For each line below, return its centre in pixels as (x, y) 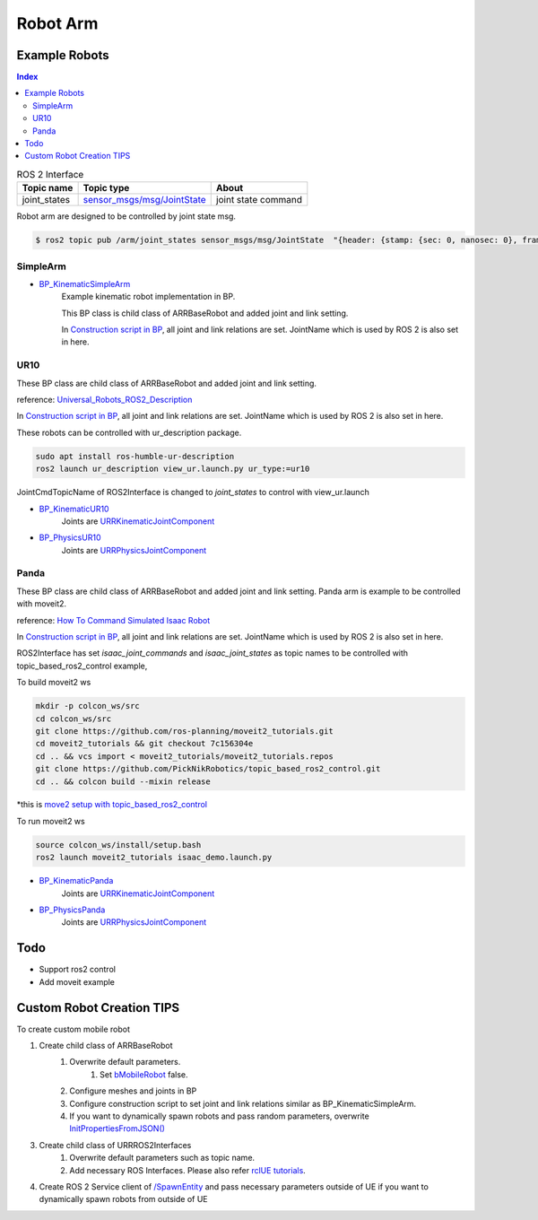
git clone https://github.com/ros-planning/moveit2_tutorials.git (184, 731)
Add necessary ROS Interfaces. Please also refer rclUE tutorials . (188, 1170)
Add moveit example (77, 981)
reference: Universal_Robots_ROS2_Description (104, 399)
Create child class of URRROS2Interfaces (115, 1145)
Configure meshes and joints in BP (133, 1091)
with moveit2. (42, 604)
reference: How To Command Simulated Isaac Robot (113, 620)
